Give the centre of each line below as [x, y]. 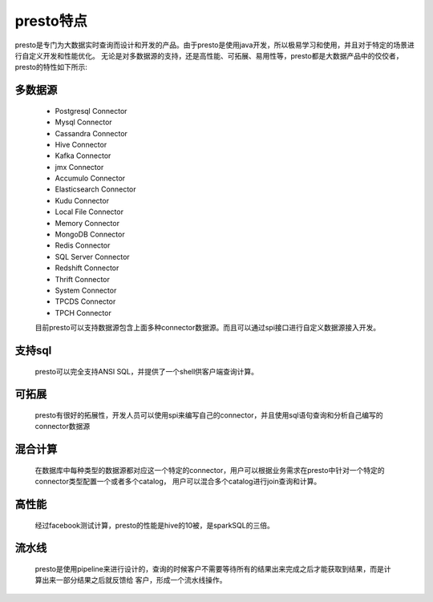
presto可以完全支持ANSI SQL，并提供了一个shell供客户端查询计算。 [147, 371]
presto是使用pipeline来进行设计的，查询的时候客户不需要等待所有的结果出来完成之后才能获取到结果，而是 [209, 568]
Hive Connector [81, 144]
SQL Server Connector [92, 257]
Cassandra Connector [91, 133]
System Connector [86, 290]
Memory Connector [87, 223]
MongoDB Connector [90, 234]
